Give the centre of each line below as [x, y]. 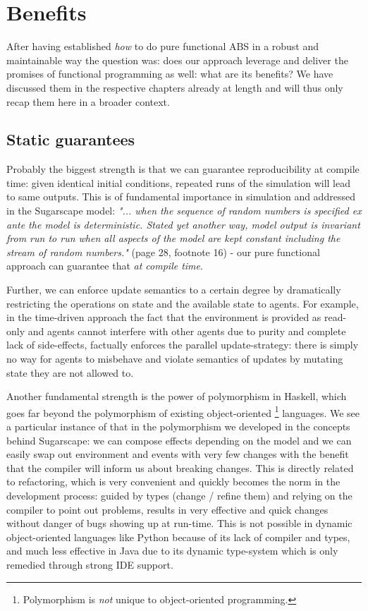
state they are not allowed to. [70, 372]
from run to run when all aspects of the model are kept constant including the [173, 238]
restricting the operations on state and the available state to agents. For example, [183, 303]
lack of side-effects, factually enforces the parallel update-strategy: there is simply [183, 345]
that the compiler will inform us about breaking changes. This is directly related [180, 467]
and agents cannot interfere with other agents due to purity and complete [187, 331]
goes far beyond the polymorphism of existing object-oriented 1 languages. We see [183, 411]
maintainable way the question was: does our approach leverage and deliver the [177, 60]
